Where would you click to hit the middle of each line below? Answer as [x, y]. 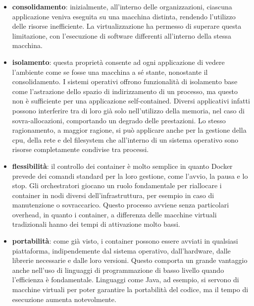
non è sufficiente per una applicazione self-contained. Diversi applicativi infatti [131, 101]
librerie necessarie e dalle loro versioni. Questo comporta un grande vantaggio [130, 260]
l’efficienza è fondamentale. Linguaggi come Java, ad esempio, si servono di [126, 280]
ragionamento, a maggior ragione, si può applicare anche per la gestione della [129, 130]
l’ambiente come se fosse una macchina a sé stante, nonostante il [110, 72]
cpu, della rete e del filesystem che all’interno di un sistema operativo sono [125, 139]
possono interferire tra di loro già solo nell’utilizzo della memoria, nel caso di [128, 110]
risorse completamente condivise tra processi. [80, 149]
